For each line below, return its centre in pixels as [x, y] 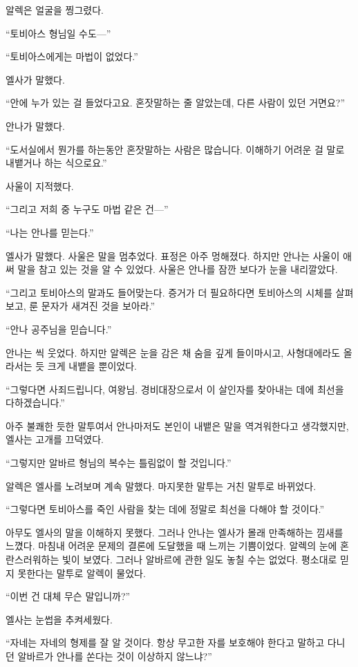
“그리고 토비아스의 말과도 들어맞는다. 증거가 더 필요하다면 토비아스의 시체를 [169, 292]
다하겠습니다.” [35, 403]
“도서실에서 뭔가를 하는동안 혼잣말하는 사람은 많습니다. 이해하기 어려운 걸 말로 [175, 149]
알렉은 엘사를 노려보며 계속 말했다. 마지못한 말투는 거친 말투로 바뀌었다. [161, 486]
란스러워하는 [32, 560]
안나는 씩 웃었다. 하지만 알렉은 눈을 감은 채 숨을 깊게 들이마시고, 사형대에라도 [173, 352]
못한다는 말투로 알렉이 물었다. [82, 573]
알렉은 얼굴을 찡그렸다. [55, 10]
